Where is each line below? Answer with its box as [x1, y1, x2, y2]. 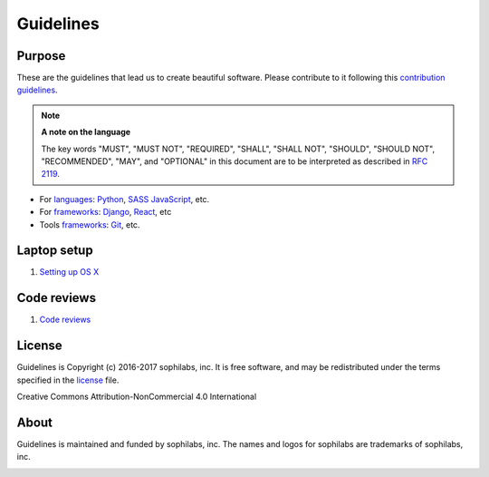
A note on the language [41, 127, 131, 138]
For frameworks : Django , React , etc [39, 207, 172, 218]
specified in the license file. [16, 375, 120, 385]
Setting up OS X [39, 267, 100, 277]
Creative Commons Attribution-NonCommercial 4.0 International [16, 391, 257, 403]
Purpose [16, 48, 66, 63]
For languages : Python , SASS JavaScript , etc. [39, 193, 210, 204]
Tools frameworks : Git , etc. [39, 219, 140, 230]
